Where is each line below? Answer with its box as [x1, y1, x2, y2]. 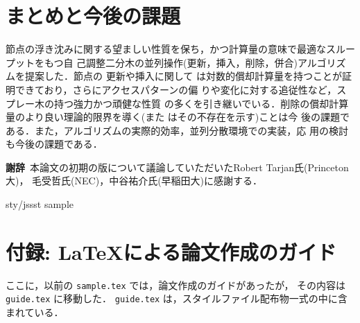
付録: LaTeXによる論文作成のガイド [6, 237, 336, 265]
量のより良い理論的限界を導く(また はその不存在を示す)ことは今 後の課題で [6, 110, 350, 124]
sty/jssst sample [6, 197, 74, 211]
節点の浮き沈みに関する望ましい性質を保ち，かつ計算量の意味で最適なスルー [6, 42, 355, 56]
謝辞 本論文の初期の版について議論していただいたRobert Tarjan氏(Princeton [6, 159, 349, 174]
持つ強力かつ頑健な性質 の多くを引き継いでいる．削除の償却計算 [53, 96, 349, 110]
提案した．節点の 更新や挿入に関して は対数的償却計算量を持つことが [24, 69, 342, 83]
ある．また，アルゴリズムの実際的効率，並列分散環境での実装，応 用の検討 [6, 123, 348, 137]
